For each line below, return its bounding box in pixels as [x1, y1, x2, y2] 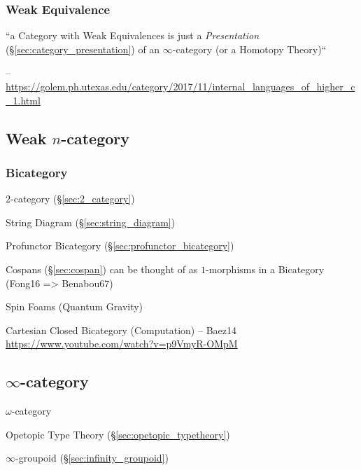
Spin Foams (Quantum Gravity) [6, 299, 143, 314]
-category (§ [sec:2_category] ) [10, 191, 135, 206]
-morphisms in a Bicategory [206, 261, 325, 276]
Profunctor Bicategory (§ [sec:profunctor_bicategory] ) [6, 238, 234, 253]
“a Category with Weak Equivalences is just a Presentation [6, 28, 260, 43]
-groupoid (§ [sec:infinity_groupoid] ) [15, 450, 169, 465]
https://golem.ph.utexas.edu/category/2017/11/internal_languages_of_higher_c [6, 79, 355, 93]
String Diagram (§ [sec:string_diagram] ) [6, 214, 176, 229]
